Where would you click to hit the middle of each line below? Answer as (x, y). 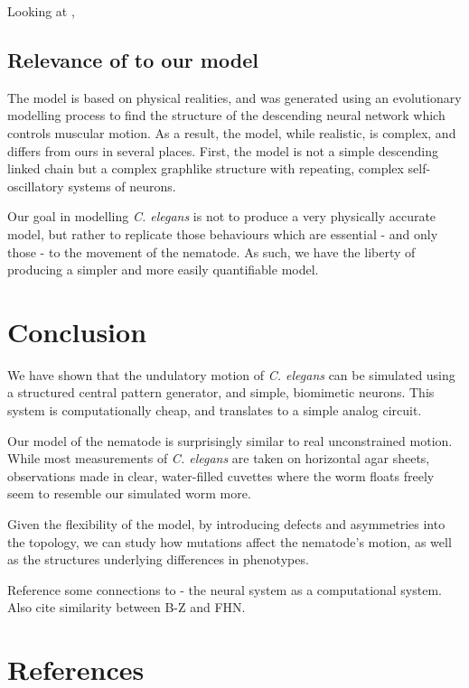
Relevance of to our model (133, 59)
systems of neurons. (122, 186)
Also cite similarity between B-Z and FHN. (127, 607)
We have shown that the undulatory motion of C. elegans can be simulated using (231, 374)
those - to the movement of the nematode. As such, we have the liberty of (211, 251)
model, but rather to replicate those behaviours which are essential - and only (223, 233)
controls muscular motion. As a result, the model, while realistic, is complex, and (232, 132)
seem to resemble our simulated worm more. (129, 493)
